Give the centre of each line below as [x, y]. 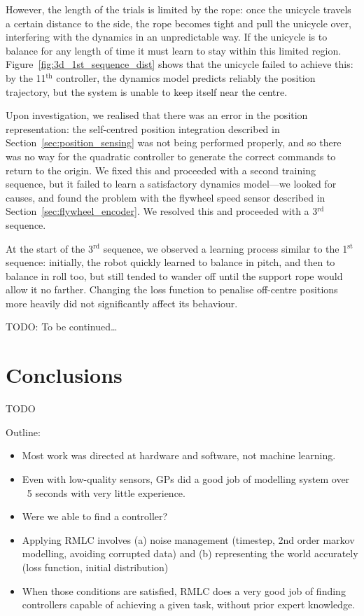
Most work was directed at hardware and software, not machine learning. [179, 455]
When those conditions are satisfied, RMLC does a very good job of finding [184, 590]
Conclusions [64, 375]
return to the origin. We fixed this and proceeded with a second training [161, 170]
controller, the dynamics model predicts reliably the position [186, 77]
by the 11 [26, 77]
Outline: [23, 432]
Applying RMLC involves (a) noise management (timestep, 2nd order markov [188, 539]
